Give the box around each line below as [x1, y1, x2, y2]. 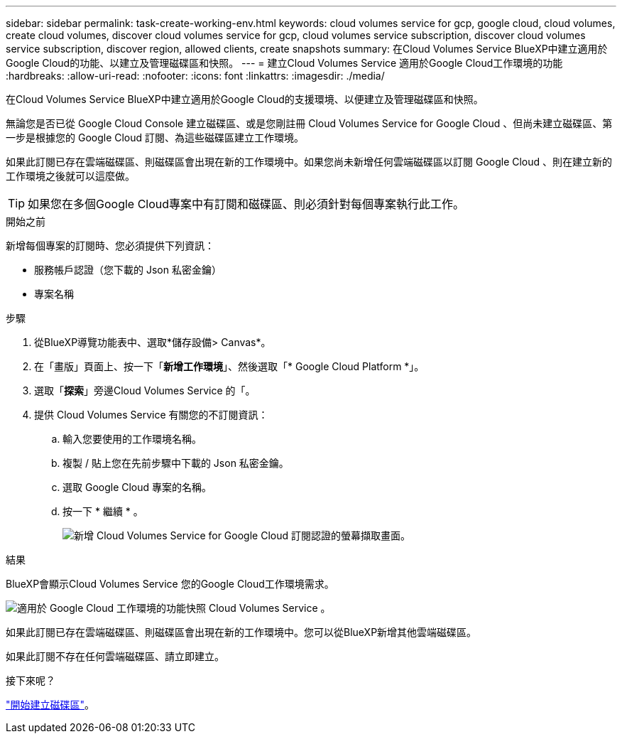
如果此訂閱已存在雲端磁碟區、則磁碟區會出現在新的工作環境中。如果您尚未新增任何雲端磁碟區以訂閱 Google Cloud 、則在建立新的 [6, 156, 613, 168]
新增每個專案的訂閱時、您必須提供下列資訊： [6, 239, 214, 252]
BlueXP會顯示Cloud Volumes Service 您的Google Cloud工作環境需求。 [6, 578, 334, 590]
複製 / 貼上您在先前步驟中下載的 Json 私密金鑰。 [62, 457, 289, 469]
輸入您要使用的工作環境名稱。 [62, 433, 202, 445]
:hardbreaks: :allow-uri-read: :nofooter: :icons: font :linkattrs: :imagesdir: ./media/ [6, 70, 385, 82]
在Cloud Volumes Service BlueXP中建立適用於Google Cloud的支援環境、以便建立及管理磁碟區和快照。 [6, 93, 484, 105]
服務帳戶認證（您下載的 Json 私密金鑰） [34, 264, 222, 276]
